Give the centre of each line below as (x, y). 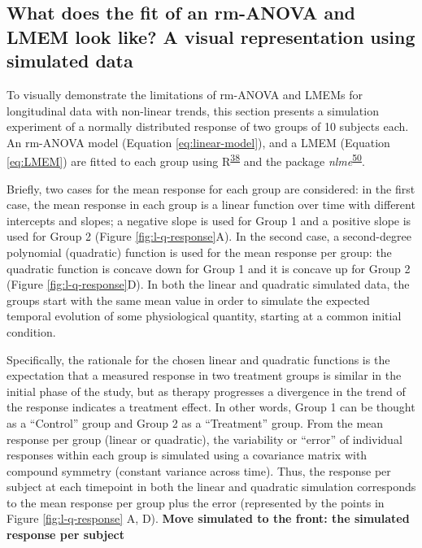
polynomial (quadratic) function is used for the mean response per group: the (199, 252)
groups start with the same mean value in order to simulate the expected (188, 300)
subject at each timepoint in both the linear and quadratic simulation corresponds (211, 487)
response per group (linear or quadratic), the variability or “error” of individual (204, 439)
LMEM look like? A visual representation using (211, 36)
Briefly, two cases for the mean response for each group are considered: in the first (211, 188)
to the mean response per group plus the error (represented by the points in (196, 502)
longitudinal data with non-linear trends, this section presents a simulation (193, 110)
